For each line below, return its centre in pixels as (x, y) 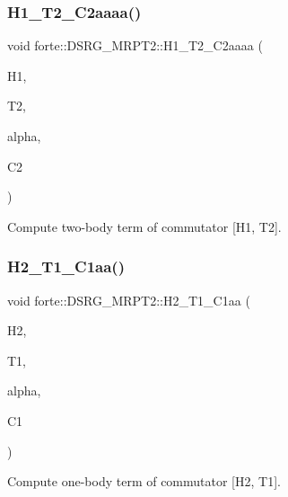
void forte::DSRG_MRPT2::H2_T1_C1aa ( (129, 300)
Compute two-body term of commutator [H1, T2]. (144, 226)
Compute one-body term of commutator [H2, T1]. (144, 481)
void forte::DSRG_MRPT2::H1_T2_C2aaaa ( (135, 45)
